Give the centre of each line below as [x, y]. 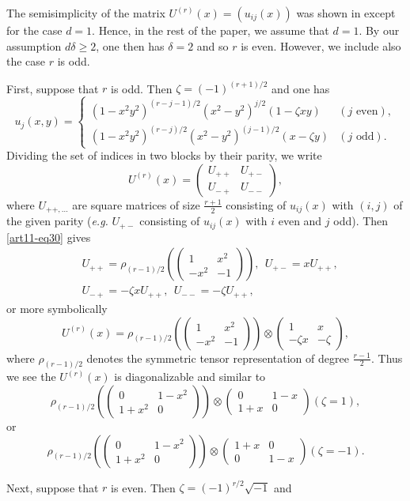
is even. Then [143, 487]
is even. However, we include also [321, 45]
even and [300, 221]
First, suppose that [53, 88]
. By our [379, 30]
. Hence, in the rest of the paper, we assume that [211, 30]
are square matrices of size [136, 204]
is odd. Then [142, 88]
